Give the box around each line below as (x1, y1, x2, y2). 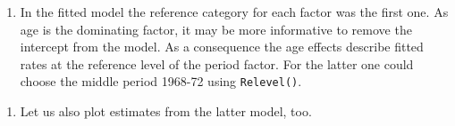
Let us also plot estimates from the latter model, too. (20, 102, 312, 121)
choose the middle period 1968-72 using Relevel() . (20, 72, 302, 91)
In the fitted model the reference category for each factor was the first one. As (20, 3, 449, 20)
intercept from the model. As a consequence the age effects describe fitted (20, 37, 424, 56)
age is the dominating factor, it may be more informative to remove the (20, 20, 412, 38)
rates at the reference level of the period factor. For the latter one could (20, 54, 414, 73)
